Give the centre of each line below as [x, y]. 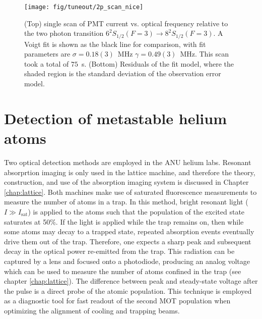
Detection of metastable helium [116, 118]
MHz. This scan [204, 54]
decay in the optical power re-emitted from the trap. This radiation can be [119, 251]
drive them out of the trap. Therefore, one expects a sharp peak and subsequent [128, 241]
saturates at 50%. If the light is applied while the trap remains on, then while [124, 221]
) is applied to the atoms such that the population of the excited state [136, 211]
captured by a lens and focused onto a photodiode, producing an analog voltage [127, 261]
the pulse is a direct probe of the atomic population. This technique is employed [128, 290]
